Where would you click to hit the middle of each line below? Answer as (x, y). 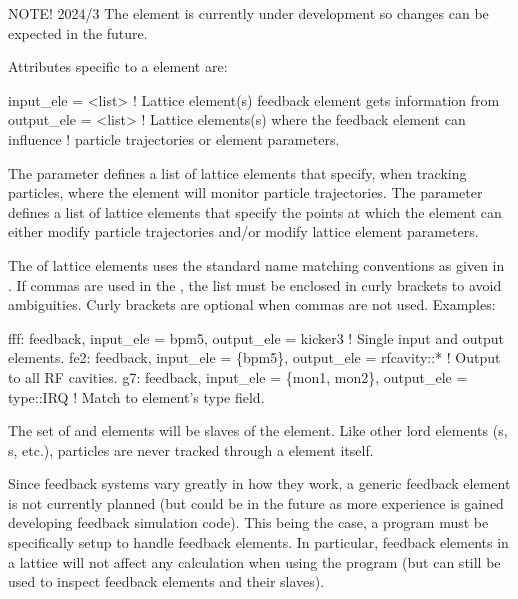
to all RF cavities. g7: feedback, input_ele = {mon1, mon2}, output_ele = (238, 376)
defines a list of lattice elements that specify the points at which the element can (255, 211)
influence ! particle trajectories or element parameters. (174, 138)
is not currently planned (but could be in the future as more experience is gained (256, 502)
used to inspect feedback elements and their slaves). (166, 581)
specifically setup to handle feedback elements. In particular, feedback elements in (258, 542)
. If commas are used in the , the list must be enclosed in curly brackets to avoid (255, 284)
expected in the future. (78, 32)
